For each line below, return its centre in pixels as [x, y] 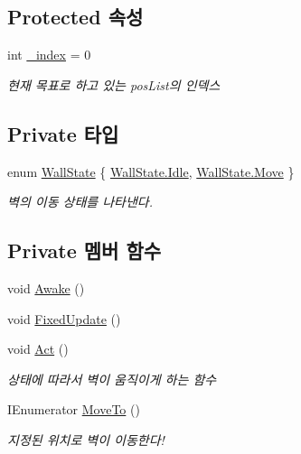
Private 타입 [63, 133]
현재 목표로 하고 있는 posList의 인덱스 [114, 84]
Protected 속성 [75, 17]
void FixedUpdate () [64, 318]
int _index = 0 [49, 55]
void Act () [38, 349]
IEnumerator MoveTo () [74, 409]
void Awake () [46, 287]
